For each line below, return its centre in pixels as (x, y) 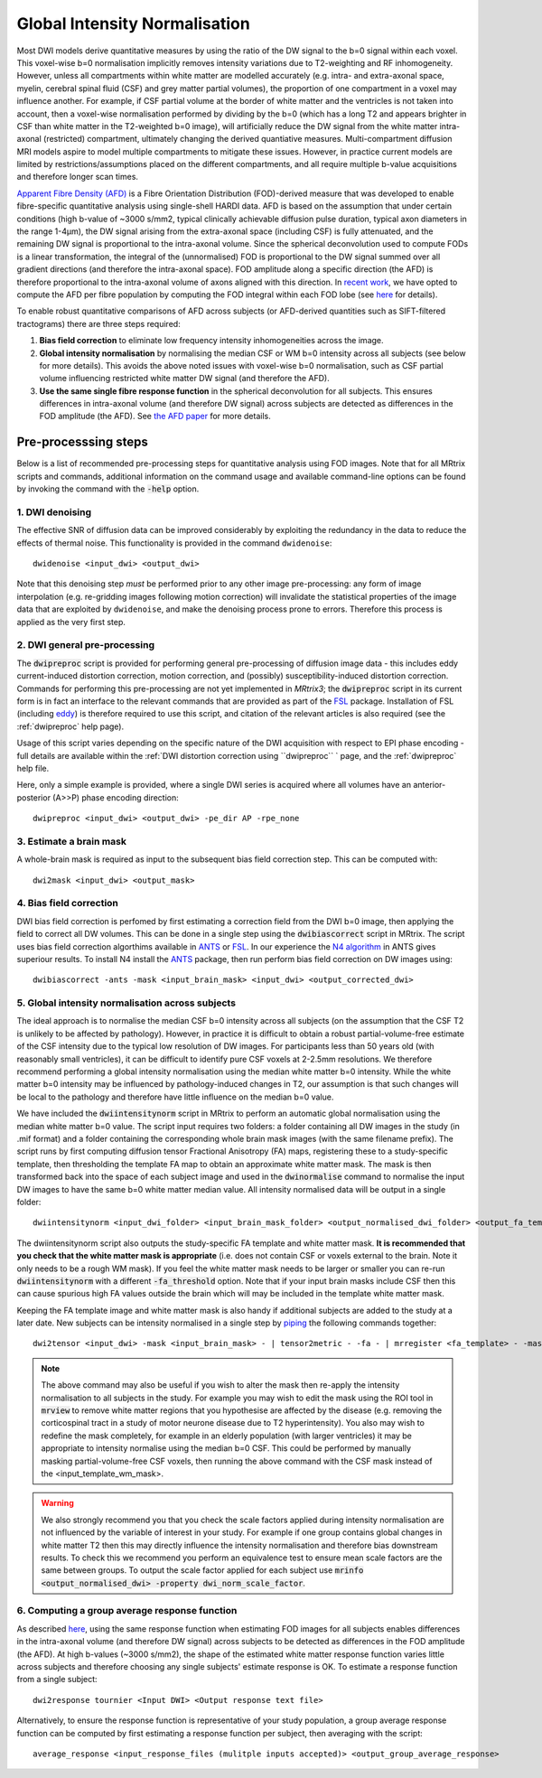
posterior (34, 797)
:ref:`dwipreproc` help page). (70, 726)
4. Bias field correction (68, 903)
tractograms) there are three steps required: (98, 323)
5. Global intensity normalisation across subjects (126, 1003)
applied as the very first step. (71, 622)
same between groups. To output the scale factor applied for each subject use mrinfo (202, 1570)
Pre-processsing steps (83, 442)
